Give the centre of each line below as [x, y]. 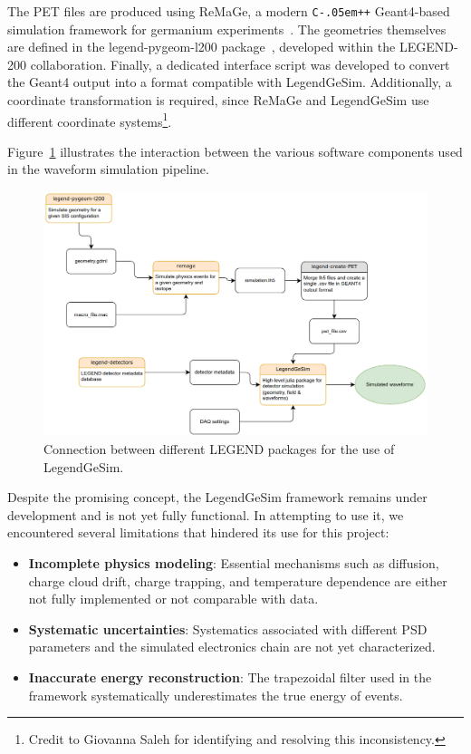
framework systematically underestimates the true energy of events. [216, 695]
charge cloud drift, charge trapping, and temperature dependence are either [238, 580]
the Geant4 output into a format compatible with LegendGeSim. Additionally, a [230, 82]
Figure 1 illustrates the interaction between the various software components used [235, 151]
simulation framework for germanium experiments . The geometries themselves [227, 29]
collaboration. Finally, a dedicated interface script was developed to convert [240, 64]
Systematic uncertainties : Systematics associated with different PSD [228, 628]
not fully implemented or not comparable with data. [173, 599]
